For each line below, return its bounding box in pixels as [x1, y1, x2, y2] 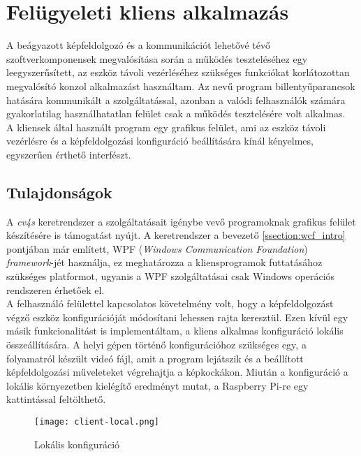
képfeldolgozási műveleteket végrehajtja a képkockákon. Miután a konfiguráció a [6, 365, 348, 379]
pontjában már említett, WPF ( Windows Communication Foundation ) [6, 241, 308, 256]
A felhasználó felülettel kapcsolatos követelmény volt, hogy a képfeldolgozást [6, 296, 334, 311]
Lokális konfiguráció [34, 436, 120, 451]
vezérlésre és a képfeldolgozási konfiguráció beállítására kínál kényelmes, [6, 133, 314, 148]
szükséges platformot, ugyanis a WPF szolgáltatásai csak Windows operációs [6, 269, 335, 284]
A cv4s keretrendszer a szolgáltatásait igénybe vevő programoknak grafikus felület [6, 214, 356, 228]
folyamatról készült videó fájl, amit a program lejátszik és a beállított [6, 351, 304, 365]
